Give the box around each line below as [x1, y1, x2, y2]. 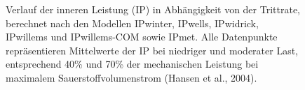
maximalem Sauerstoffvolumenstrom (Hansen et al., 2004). [6, 70, 257, 84]
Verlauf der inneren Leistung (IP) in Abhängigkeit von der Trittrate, [6, 2, 300, 16]
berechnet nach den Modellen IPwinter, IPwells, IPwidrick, [6, 15, 259, 30]
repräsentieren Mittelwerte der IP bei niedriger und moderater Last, [6, 43, 299, 57]
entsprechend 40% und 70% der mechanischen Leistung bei [6, 57, 259, 71]
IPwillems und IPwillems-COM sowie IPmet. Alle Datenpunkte [6, 29, 278, 44]
